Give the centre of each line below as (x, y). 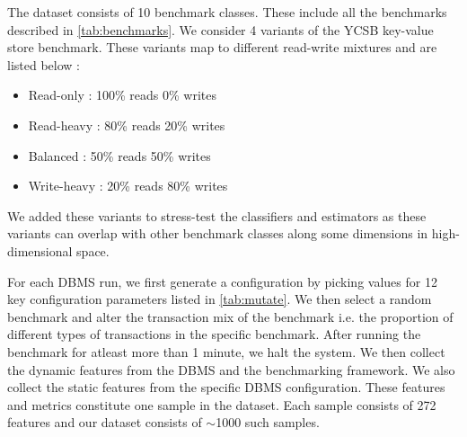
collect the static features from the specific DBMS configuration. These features (226, 387)
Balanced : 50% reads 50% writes (119, 155)
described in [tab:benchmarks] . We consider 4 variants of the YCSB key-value (220, 29)
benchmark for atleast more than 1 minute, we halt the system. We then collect (226, 351)
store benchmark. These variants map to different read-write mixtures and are (222, 47)
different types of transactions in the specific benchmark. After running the (214, 334)
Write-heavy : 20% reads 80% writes (128, 186)
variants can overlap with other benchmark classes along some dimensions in (218, 233)
